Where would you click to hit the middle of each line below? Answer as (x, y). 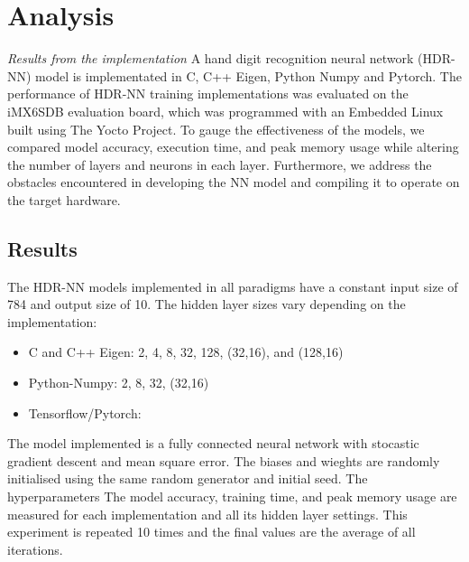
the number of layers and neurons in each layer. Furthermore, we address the (220, 164)
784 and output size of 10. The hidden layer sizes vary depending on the (207, 304)
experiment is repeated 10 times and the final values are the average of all (212, 532)
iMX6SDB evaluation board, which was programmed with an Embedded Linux (225, 111)
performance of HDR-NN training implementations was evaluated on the (208, 94)
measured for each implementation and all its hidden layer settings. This (207, 514)
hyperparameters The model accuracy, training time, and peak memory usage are (232, 496)
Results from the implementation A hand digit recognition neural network (211, 58)
